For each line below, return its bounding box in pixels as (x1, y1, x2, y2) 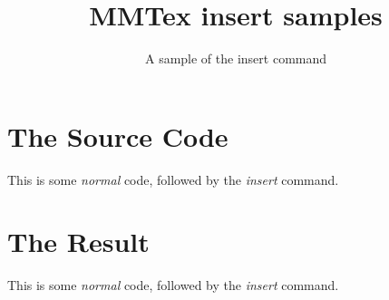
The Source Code (7, 117, 229, 154)
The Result (7, 223, 150, 260)
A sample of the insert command (144, 49, 327, 68)
